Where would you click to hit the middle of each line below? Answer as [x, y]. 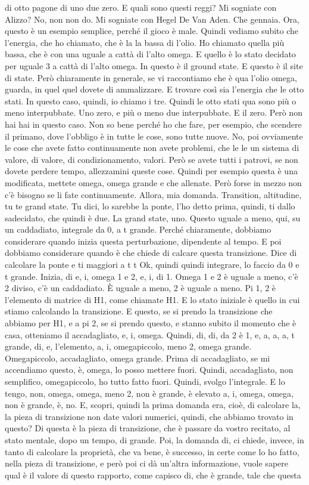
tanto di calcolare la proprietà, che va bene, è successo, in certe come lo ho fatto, [152, 451]
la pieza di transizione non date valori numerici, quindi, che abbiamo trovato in [149, 416]
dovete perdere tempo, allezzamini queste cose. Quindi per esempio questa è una [151, 171]
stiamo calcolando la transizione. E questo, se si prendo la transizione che [139, 311]
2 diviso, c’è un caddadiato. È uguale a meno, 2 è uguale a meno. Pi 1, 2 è [141, 288]
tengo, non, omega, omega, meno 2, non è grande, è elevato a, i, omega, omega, [149, 393]
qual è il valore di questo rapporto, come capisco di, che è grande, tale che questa [153, 475]
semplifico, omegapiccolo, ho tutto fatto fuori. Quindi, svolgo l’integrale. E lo [145, 381]
